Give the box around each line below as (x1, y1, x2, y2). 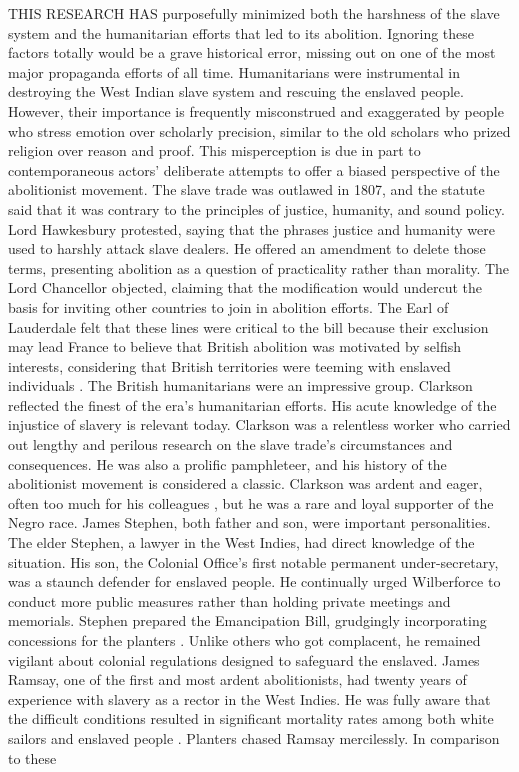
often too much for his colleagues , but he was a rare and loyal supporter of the (8, 492, 494, 513)
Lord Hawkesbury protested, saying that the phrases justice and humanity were (8, 218, 495, 239)
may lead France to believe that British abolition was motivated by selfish (8, 336, 462, 357)
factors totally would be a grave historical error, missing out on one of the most (8, 42, 496, 63)
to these (8, 747, 57, 768)
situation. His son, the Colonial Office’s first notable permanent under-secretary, (8, 551, 499, 572)
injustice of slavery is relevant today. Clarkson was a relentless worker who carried (8, 414, 511, 435)
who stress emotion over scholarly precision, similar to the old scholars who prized (8, 120, 511, 141)
